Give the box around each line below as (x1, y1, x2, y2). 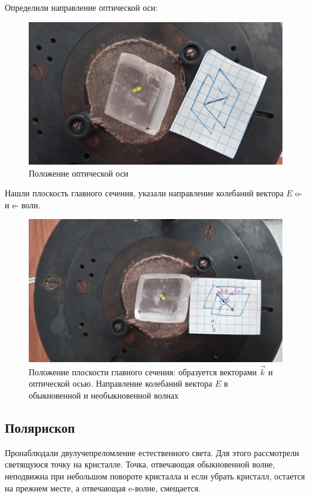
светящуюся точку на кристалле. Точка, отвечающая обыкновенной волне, (5, 458, 275, 470)
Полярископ (5, 418, 75, 436)
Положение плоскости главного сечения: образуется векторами (29, 365, 257, 378)
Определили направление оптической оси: (5, 1, 158, 13)
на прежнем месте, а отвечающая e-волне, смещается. (5, 481, 201, 494)
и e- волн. (5, 198, 41, 211)
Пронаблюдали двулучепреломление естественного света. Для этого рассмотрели (5, 446, 299, 458)
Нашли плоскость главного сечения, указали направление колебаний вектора (5, 187, 284, 199)
